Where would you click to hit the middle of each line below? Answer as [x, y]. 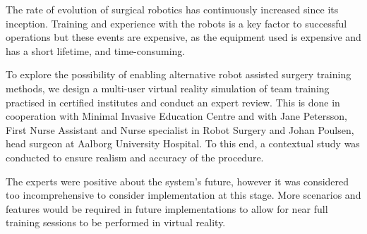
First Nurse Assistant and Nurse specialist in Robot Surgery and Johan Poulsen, [180, 129]
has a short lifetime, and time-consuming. [96, 50]
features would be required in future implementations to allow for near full [167, 208]
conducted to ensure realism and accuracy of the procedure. [135, 157]
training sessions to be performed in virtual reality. [116, 222]
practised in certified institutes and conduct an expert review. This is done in [173, 102]
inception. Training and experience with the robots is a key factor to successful [176, 23]
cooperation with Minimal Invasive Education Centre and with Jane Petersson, [176, 116]
